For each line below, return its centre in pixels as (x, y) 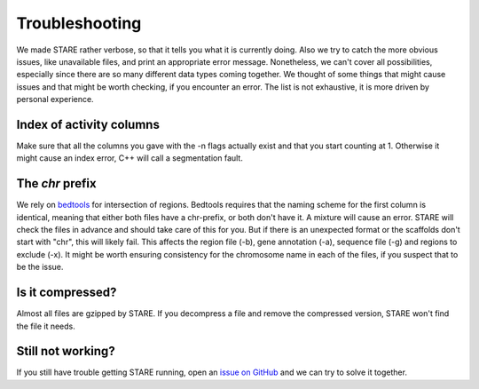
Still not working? (66, 351)
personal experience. (55, 99)
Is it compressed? (67, 293)
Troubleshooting (79, 23)
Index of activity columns (88, 124)
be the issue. (40, 267)
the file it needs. (46, 326)
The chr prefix (56, 183)
